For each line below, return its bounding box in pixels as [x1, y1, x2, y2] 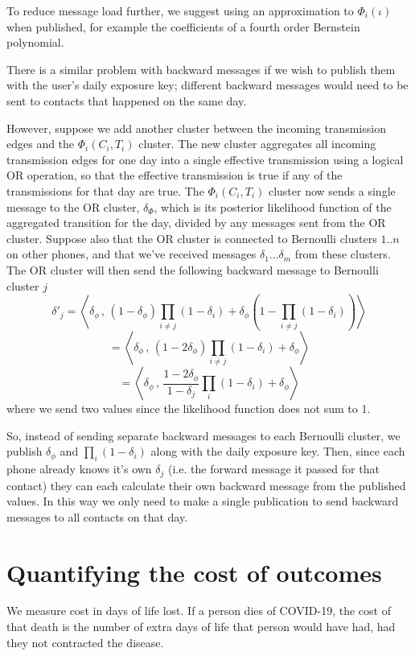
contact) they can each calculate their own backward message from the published [6, 477, 406, 493]
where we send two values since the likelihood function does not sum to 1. [6, 400, 371, 417]
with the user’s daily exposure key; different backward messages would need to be [6, 76, 409, 93]
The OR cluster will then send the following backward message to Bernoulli [6, 261, 379, 278]
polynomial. [6, 34, 64, 51]
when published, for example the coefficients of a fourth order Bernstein [6, 18, 360, 35]
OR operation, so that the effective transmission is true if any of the [6, 167, 343, 184]
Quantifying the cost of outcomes [6, 555, 382, 588]
